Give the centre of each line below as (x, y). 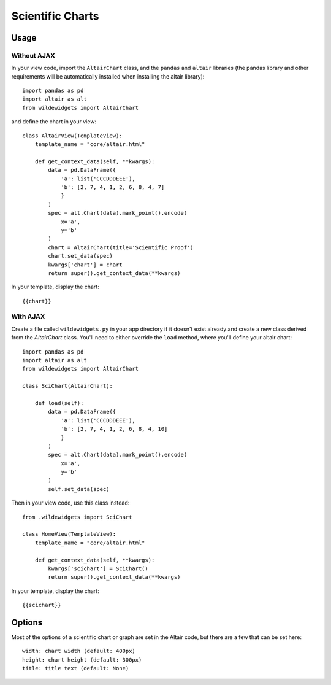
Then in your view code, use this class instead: (70, 503)
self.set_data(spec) (79, 489)
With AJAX (28, 317)
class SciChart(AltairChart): (68, 386)
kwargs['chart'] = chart (85, 265)
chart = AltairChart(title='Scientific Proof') (121, 247)
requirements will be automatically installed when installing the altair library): (108, 76)
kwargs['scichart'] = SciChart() (98, 568)
